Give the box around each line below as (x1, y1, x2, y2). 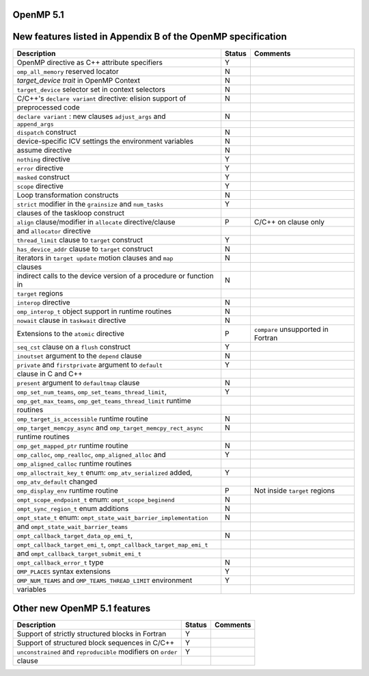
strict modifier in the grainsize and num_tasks (16, 199, 164, 209)
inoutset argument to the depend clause (16, 351, 142, 361)
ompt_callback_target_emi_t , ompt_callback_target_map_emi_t (16, 539, 208, 549)
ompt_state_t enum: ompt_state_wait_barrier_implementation (16, 512, 208, 522)
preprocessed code (16, 103, 80, 112)
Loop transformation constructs (16, 190, 119, 200)
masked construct (16, 172, 70, 181)
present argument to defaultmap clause (16, 378, 140, 387)
